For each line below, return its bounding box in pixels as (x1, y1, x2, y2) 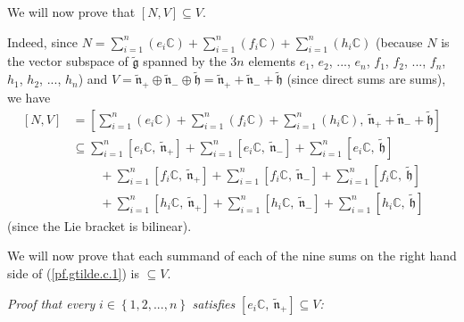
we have (7, 88, 51, 106)
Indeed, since (7, 32, 79, 51)
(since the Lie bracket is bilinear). (7, 216, 192, 235)
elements (248, 52, 295, 70)
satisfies (192, 293, 236, 312)
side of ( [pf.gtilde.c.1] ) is (7, 263, 139, 282)
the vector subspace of (7, 52, 128, 70)
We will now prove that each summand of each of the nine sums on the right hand (7, 246, 457, 265)
